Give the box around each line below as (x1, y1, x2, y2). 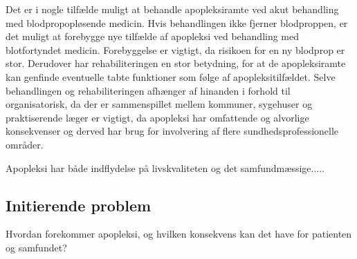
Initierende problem (6, 194, 152, 215)
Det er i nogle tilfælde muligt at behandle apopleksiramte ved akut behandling (6, 2, 339, 16)
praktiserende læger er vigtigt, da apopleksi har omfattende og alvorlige (6, 110, 309, 124)
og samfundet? (6, 240, 67, 254)
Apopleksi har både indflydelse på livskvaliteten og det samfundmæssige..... (6, 160, 324, 175)
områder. (6, 137, 44, 151)
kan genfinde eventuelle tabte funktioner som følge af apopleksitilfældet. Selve (6, 69, 336, 84)
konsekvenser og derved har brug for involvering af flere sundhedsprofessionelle (6, 124, 339, 138)
